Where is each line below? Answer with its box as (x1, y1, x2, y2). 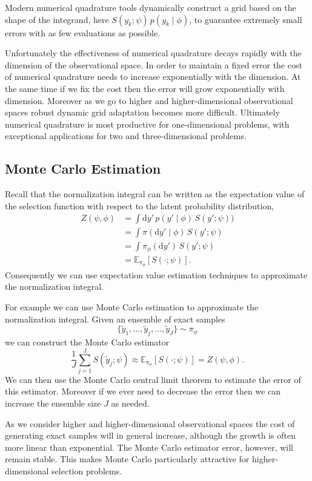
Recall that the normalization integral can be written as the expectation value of (5, 188, 305, 200)
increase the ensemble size (5, 397, 101, 410)
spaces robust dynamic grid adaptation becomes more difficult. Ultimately (5, 106, 280, 119)
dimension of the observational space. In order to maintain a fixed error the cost (5, 58, 302, 71)
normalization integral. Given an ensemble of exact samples (5, 312, 225, 325)
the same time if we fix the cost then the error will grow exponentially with (5, 82, 285, 94)
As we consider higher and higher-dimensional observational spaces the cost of (5, 417, 295, 430)
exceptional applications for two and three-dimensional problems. (5, 129, 247, 142)
